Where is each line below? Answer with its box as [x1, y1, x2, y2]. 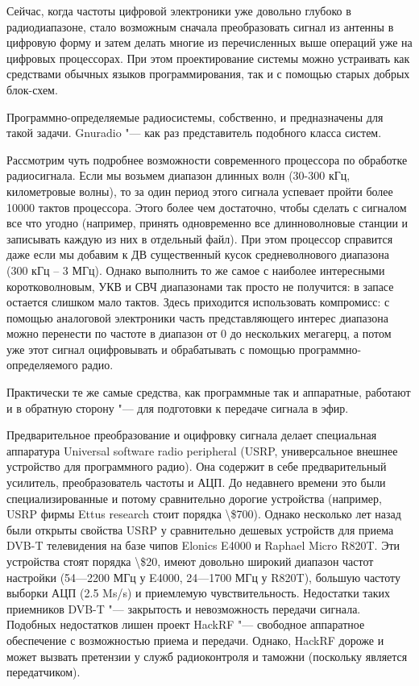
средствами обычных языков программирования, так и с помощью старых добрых [6, 65, 410, 82]
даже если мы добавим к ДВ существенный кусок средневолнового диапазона [6, 246, 389, 263]
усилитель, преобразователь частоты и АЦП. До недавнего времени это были [6, 474, 386, 491]
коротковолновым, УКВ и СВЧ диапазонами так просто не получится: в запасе [6, 277, 394, 294]
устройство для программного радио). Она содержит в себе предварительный [6, 458, 387, 475]
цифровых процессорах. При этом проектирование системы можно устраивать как [6, 49, 410, 66]
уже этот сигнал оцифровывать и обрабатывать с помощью [6, 340, 296, 357]
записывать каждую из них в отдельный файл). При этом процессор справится [6, 230, 393, 247]
